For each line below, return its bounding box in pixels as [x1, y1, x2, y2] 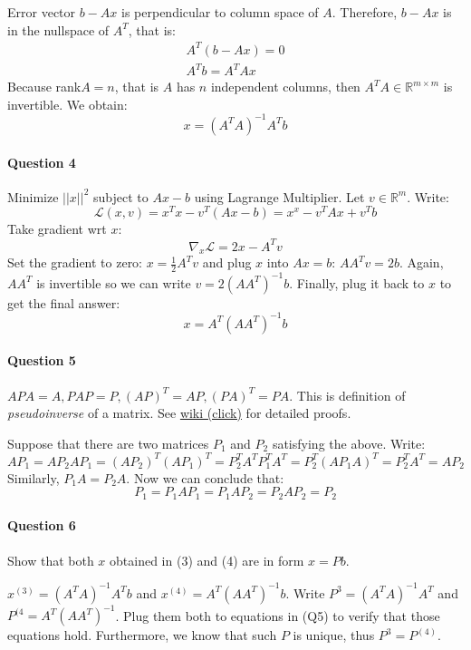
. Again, [399, 253, 444, 272]
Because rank [7, 77, 82, 96]
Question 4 [7, 152, 76, 171]
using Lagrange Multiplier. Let [194, 187, 365, 206]
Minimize [7, 187, 59, 206]
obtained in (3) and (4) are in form [110, 550, 304, 569]
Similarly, [7, 468, 60, 487]
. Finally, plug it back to [289, 273, 425, 292]
